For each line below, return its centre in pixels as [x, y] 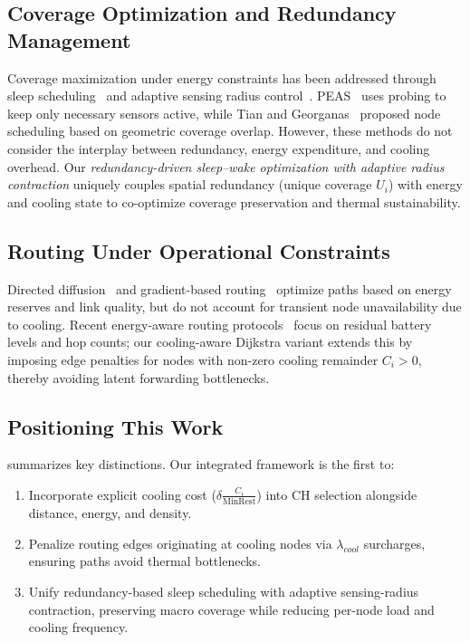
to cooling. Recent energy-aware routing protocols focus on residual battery [220, 324]
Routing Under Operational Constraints [199, 250]
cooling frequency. [78, 627]
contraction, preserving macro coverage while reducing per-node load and [231, 609]
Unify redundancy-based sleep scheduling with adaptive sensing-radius [224, 591]
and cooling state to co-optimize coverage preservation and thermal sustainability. [234, 201]
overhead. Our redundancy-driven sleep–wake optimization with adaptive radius [226, 166]
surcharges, [394, 543]
